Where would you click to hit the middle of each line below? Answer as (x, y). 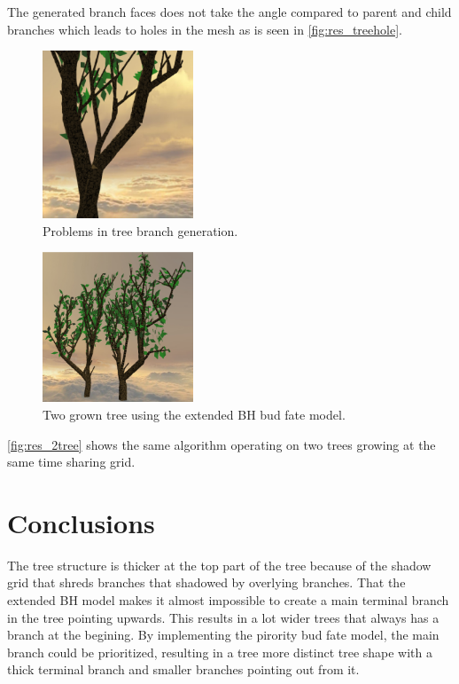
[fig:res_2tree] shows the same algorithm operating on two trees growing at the (222, 444)
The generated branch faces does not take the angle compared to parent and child (229, 12)
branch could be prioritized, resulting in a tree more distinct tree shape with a (220, 652)
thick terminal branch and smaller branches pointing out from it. (183, 669)
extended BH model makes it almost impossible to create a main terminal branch (228, 600)
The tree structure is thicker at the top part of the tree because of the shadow (219, 565)
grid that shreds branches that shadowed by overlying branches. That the (206, 582)
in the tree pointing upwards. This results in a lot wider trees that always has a (223, 617)
